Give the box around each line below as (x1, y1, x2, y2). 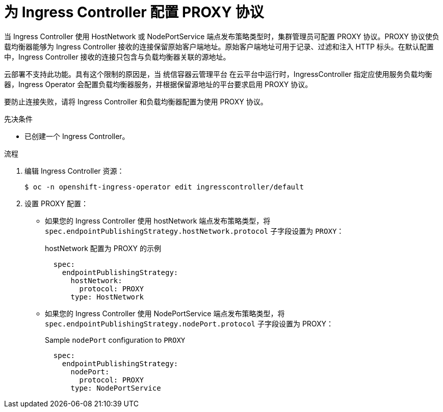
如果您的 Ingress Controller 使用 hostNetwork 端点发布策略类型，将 (45, 216, 271, 225)
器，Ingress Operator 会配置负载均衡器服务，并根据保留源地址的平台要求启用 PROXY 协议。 (4, 79, 312, 89)
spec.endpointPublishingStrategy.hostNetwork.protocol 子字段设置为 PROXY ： (45, 226, 344, 235)
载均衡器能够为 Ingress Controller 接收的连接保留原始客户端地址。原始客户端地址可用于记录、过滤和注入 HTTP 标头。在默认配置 (4, 42, 434, 51)
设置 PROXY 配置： (24, 199, 89, 208)
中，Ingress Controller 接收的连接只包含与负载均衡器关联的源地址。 (4, 52, 230, 61)
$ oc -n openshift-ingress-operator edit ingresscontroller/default (24, 182, 304, 191)
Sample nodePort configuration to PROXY (45, 335, 186, 344)
